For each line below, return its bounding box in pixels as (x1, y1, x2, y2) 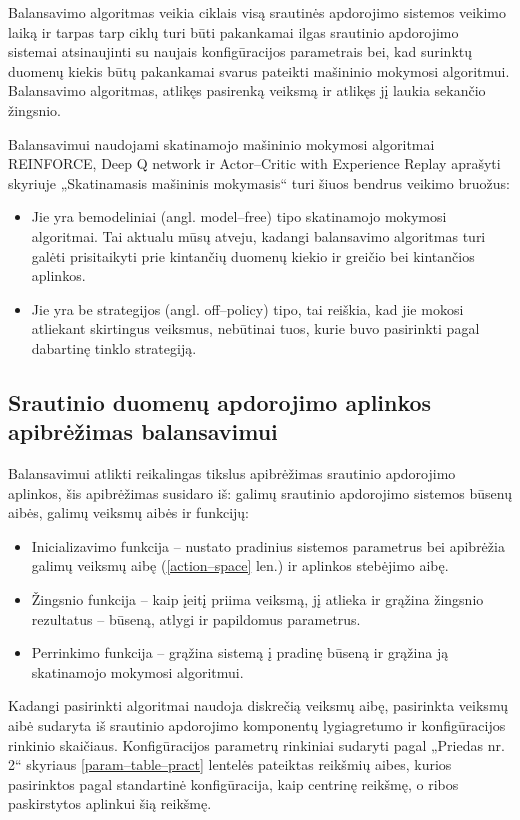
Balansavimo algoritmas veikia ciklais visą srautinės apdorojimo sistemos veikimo (8, 2, 506, 22)
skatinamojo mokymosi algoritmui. (31, 661, 244, 682)
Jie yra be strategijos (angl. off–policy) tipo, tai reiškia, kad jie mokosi (31, 298, 464, 319)
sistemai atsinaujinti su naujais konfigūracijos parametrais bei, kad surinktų (8, 41, 473, 62)
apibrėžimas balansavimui (8, 416, 278, 447)
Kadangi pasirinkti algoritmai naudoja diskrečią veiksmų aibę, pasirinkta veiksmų (8, 695, 508, 716)
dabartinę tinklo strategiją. (31, 337, 197, 358)
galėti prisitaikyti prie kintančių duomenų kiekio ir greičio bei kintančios (31, 245, 475, 266)
